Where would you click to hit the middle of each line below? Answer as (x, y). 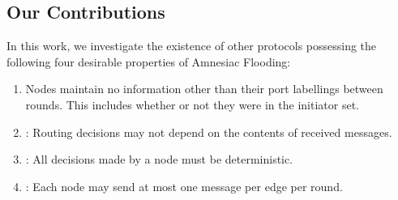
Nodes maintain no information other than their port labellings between (204, 89)
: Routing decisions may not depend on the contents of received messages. (209, 132)
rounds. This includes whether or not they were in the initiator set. (192, 104)
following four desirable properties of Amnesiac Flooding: (149, 61)
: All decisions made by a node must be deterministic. (159, 159)
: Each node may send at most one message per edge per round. (184, 186)
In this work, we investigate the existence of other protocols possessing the (192, 46)
